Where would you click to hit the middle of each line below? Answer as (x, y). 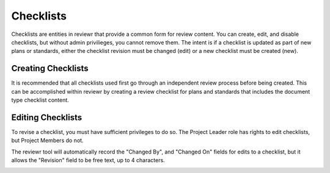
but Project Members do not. (47, 141)
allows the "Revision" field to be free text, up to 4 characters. (88, 160)
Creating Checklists (50, 69)
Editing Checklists (47, 117)
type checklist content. (40, 100)
